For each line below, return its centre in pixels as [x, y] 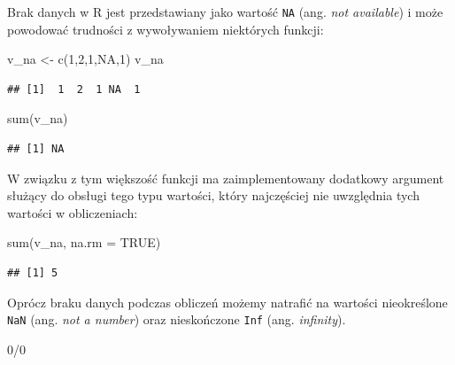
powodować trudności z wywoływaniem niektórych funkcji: [166, 29]
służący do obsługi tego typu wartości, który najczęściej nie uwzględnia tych [213, 195]
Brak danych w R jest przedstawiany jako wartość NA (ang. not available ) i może [225, 12]
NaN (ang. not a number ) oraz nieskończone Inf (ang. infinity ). [177, 319]
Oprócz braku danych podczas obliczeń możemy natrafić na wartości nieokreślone [227, 302]
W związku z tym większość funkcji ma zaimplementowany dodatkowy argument [226, 178]
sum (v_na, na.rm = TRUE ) [84, 242]
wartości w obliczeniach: [73, 212]
